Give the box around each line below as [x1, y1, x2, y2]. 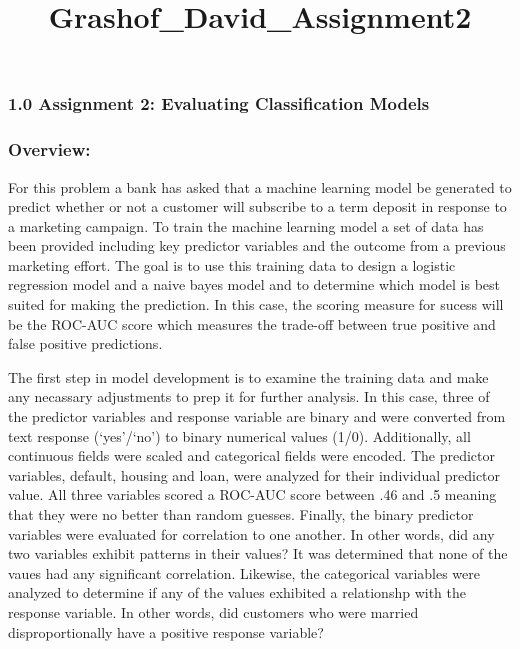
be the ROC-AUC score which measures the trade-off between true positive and [8, 313, 496, 334]
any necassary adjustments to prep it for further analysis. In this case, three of [8, 386, 490, 407]
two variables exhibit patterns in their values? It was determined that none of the [8, 543, 508, 564]
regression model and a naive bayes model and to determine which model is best [8, 274, 501, 295]
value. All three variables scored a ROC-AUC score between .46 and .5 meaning [8, 484, 497, 505]
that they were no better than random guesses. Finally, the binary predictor [8, 504, 474, 525]
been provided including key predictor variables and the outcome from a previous [8, 235, 506, 256]
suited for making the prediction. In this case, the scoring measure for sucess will [8, 294, 504, 315]
